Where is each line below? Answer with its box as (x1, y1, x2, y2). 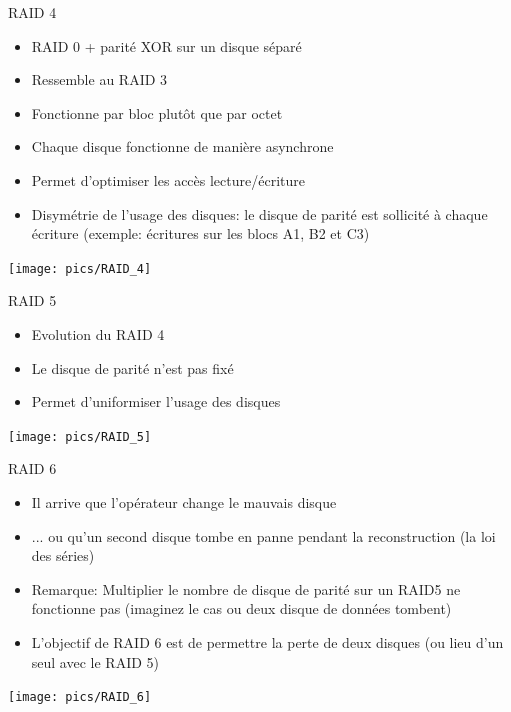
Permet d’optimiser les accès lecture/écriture (31, 169, 305, 190)
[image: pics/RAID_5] (8, 429, 152, 444)
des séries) (31, 545, 95, 566)
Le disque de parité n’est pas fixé (31, 357, 234, 378)
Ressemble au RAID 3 (31, 69, 168, 90)
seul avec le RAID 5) (31, 651, 160, 672)
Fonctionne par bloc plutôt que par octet (31, 102, 283, 123)
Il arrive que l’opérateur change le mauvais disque (31, 492, 337, 513)
